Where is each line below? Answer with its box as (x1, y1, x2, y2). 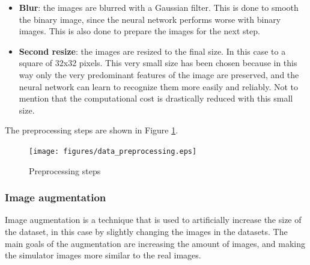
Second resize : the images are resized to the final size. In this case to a (19, 44, 286, 57)
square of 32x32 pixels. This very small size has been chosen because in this (19, 56, 297, 69)
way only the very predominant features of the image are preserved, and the (19, 68, 299, 81)
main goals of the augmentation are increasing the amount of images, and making (5, 237, 306, 249)
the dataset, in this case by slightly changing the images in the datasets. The (5, 225, 288, 237)
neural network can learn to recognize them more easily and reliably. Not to (19, 80, 299, 93)
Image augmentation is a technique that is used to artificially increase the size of (5, 213, 302, 226)
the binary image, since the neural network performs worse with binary (19, 13, 281, 25)
